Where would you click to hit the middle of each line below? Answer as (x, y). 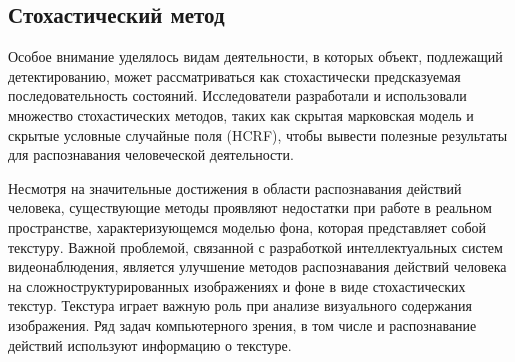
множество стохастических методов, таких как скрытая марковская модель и (241, 114)
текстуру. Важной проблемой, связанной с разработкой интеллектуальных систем (255, 246)
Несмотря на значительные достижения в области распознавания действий (235, 187)
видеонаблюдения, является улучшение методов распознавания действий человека (257, 266)
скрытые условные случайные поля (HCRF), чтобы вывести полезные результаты (258, 134)
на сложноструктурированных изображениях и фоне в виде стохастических (237, 285)
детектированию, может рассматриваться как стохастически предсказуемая (234, 75)
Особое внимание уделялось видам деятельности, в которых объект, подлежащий (255, 56)
